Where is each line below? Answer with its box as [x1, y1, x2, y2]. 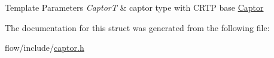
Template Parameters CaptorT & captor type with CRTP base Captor [5, 1, 264, 13]
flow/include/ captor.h [5, 41, 84, 54]
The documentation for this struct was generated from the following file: [5, 21, 270, 33]
